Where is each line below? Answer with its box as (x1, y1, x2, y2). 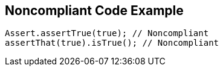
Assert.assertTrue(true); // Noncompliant (5, 28, 209, 39)
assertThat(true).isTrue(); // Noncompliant (5, 38, 219, 48)
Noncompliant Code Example (5, 3, 184, 18)
